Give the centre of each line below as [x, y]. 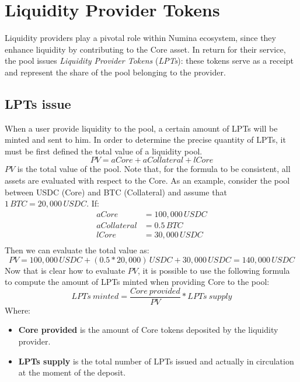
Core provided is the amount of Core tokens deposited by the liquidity [148, 330]
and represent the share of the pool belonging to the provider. [115, 72]
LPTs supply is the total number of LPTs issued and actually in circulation [156, 361]
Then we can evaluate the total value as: [77, 249]
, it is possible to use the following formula [214, 270]
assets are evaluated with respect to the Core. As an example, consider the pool [147, 180]
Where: [18, 310]
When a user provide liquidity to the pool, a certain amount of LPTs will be [141, 128]
